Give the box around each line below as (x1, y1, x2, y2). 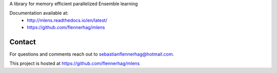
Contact (9, 37, 36, 46)
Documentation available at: (9, 10, 69, 16)
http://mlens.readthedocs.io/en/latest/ (27, 17, 108, 23)
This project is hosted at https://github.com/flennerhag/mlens (9, 60, 140, 66)
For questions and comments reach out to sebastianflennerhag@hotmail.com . (9, 51, 174, 57)
